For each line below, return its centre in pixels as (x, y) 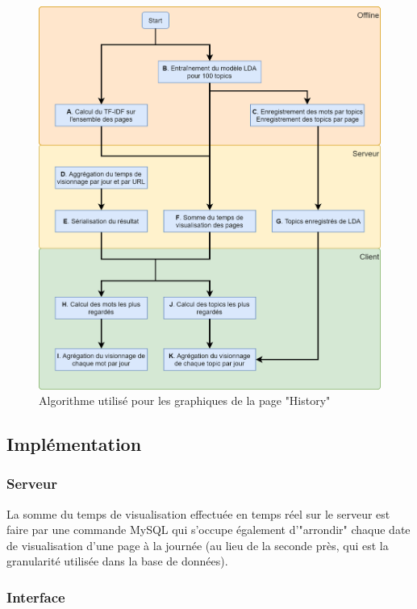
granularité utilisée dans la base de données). (117, 561)
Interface (36, 596)
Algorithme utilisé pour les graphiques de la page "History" (185, 400)
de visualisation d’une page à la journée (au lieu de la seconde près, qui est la (198, 545)
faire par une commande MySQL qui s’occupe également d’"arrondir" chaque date (208, 530)
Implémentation (74, 444)
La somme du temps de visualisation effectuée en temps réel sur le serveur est (198, 513)
